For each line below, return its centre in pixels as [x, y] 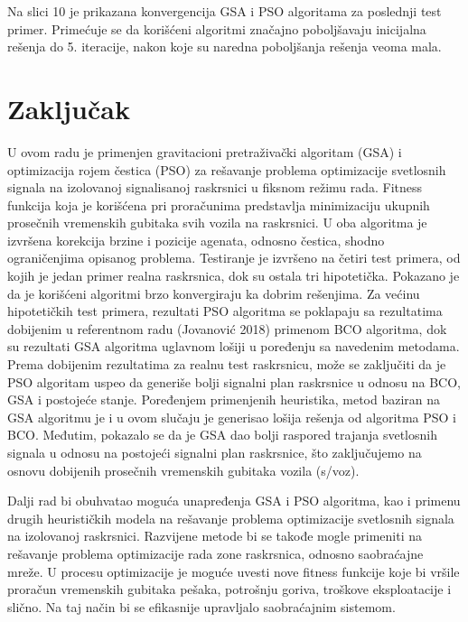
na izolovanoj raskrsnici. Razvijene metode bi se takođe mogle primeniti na [215, 536]
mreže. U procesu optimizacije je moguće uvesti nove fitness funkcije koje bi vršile [234, 571]
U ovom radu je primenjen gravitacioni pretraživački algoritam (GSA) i [205, 151]
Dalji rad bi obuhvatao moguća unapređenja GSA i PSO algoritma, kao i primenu [234, 501]
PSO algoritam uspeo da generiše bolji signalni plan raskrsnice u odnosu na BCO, [234, 381]
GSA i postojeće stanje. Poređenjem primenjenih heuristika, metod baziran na [224, 399]
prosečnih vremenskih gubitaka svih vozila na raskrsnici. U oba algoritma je [217, 223]
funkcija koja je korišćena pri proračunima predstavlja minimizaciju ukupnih [219, 204]
